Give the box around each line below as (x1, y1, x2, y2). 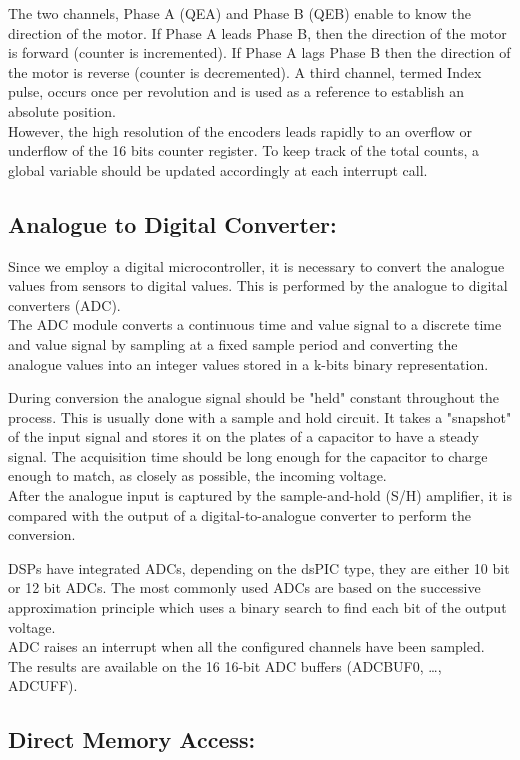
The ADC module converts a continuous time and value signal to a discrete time (8, 314, 502, 335)
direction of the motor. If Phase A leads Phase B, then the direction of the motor (8, 22, 507, 43)
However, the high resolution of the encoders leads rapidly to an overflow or (8, 120, 473, 141)
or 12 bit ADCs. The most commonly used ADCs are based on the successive (8, 577, 481, 598)
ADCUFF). (8, 675, 78, 696)
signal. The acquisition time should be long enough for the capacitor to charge (8, 445, 488, 466)
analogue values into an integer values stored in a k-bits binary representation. (8, 353, 489, 374)
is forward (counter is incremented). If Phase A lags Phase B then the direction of (8, 42, 511, 63)
